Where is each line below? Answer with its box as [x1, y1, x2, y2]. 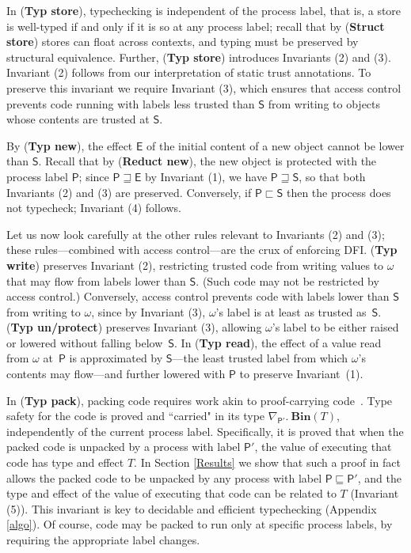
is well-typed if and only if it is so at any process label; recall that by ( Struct [6, 17, 385, 34]
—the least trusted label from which [172, 350, 348, 366]
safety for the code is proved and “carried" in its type [6, 407, 265, 424]
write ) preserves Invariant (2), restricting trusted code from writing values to [6, 256, 384, 273]
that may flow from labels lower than [6, 272, 186, 289]
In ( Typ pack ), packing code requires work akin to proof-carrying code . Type [6, 392, 393, 408]
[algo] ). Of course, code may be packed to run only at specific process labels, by [6, 516, 393, 532]
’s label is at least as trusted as [215, 303, 367, 320]
